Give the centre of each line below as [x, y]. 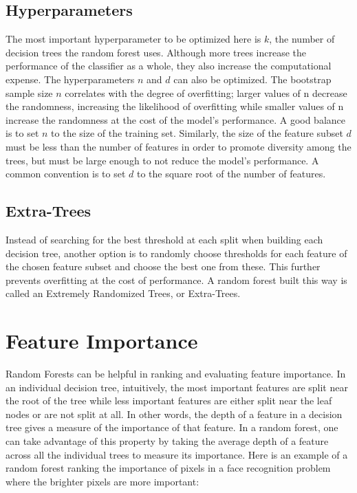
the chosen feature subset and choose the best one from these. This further [163, 266]
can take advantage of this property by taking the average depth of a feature [167, 441]
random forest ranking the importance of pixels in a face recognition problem [168, 468]
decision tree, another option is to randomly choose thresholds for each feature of [176, 253]
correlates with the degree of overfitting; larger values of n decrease [206, 92]
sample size [29, 92]
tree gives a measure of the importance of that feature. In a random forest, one [172, 427]
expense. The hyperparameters [70, 79]
